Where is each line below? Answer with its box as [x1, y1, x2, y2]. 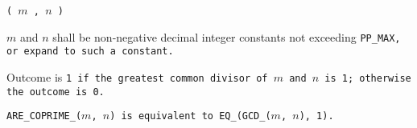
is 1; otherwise [324, 72, 411, 84]
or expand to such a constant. [6, 46, 174, 58]
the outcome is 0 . [6, 86, 105, 98]
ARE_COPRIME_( [6, 110, 82, 122]
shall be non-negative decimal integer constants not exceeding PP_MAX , [52, 28, 401, 45]
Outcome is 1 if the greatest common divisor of [6, 68, 268, 85]
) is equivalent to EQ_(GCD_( [109, 110, 271, 122]
